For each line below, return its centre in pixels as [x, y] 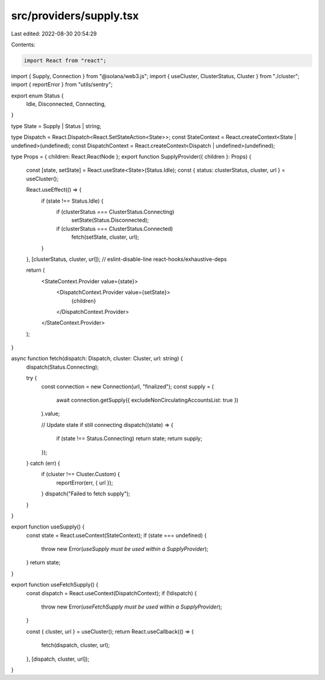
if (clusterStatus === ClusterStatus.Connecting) [115, 212]
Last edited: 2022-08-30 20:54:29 [54, 34]
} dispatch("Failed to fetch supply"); [86, 494]
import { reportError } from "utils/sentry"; [62, 85]
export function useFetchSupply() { [55, 585]
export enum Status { [38, 96]
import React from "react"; [65, 60]
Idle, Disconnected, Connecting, [66, 104]
